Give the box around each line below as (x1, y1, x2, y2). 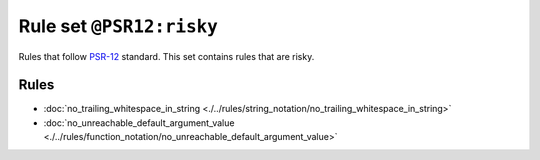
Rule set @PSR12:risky (18, 15, 219, 37)
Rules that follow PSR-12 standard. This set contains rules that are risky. (18, 50, 315, 62)
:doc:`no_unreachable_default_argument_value (43, 116, 235, 129)
